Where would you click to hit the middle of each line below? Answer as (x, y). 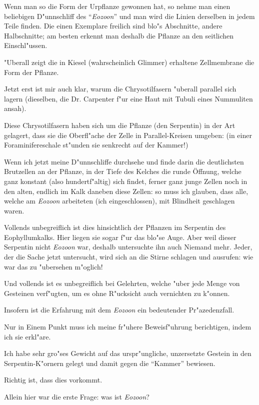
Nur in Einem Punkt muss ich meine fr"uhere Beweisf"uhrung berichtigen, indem (128, 327)
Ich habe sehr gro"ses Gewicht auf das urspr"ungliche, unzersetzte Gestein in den (128, 353)
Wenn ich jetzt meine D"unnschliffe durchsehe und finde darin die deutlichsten (124, 161)
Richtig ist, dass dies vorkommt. (53, 380)
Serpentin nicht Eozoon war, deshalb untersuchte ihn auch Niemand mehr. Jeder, (128, 247)
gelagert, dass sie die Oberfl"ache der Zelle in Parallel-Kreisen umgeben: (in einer (128, 135)
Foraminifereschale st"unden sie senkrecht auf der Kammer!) (96, 145)
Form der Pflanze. (31, 72)
